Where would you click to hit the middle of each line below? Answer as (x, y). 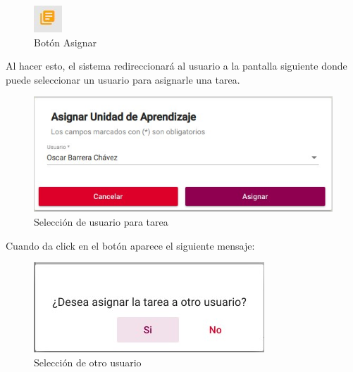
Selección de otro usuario (88, 362)
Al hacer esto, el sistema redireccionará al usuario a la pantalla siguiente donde (176, 66)
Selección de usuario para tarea (101, 222)
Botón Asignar (65, 42)
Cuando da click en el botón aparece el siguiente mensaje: (130, 245)
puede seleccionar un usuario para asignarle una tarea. (123, 79)
